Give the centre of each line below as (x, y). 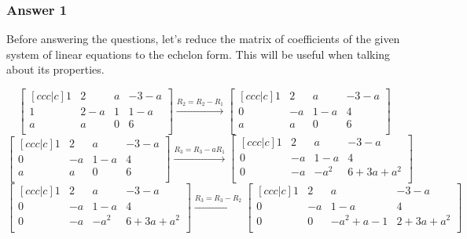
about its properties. (55, 69)
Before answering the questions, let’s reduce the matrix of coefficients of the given (203, 39)
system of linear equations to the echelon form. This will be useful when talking (199, 54)
